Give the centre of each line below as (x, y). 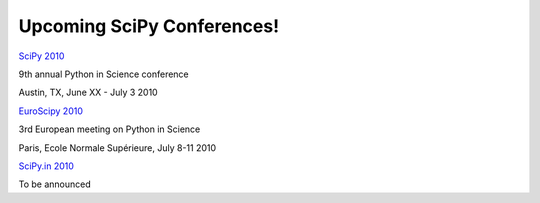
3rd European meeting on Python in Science (109, 129)
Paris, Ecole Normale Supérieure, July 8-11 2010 (117, 147)
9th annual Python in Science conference (103, 74)
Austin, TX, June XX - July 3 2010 (88, 92)
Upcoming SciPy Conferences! (149, 26)
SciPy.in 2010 (46, 166)
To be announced (55, 184)
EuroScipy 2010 (51, 111)
